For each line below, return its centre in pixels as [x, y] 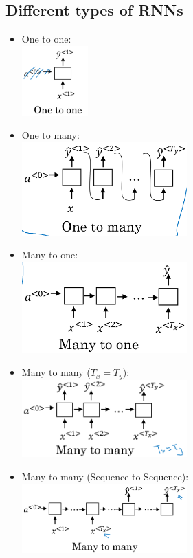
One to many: [50, 135]
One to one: [46, 39]
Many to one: [50, 255]
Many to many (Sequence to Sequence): [105, 477]
